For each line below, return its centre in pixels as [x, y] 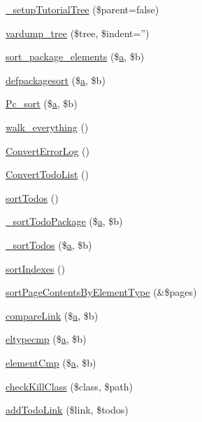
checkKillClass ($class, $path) [69, 386]
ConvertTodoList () [47, 174]
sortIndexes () [35, 268]
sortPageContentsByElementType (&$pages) [101, 292]
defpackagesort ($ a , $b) [56, 80]
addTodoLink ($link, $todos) [67, 410]
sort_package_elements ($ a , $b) [75, 56]
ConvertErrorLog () [48, 150]
